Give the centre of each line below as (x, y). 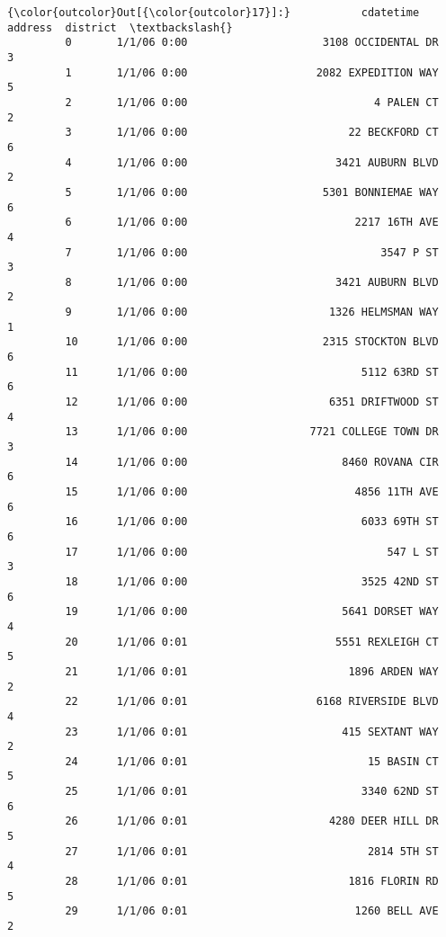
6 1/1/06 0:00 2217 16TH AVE (252, 223)
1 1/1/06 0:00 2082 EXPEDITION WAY (252, 72)
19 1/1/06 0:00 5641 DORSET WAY (252, 612)
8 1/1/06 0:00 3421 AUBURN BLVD (252, 282)
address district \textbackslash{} (120, 27)
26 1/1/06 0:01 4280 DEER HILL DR (252, 821)
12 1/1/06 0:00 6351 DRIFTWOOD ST (252, 402)
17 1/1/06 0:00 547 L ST (252, 552)
